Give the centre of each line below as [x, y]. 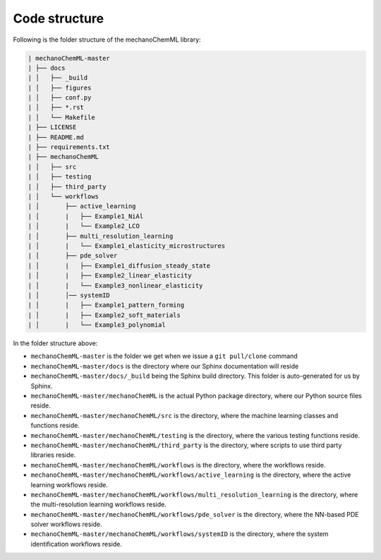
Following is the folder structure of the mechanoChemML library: [107, 40]
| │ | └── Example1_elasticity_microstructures [127, 246]
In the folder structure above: [55, 343]
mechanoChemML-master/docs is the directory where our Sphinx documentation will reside [165, 366]
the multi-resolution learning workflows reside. [99, 504]
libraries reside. [53, 455]
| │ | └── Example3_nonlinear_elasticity [115, 285]
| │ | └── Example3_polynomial [97, 325]
